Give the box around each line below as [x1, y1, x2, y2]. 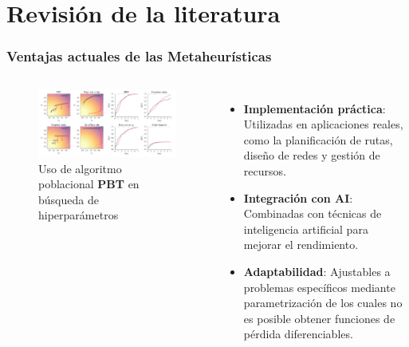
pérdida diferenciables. [243, 325, 353, 342]
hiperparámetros [38, 207, 119, 223]
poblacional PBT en [38, 175, 140, 192]
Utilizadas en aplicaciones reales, [243, 116, 403, 132]
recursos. [243, 162, 286, 179]
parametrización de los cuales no [243, 294, 403, 311]
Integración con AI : [243, 189, 353, 206]
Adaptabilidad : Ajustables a [243, 262, 391, 279]
